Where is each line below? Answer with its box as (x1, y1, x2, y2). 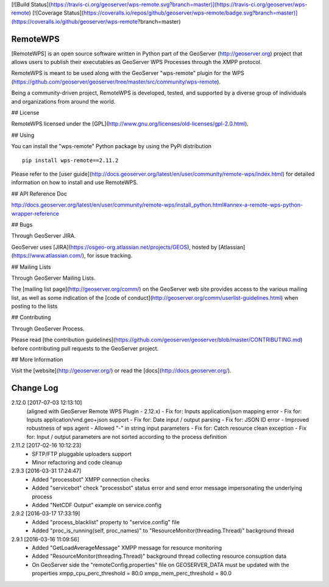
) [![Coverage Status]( (29, 9, 84, 16)
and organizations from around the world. (11, 98, 116, 105)
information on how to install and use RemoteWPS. (11, 179, 138, 186)
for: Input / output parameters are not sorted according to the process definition (26, 433, 227, 440)
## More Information (11, 356, 63, 363)
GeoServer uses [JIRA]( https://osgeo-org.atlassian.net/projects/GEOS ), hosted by (11, 243, 218, 251)
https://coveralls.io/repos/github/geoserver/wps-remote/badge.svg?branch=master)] (83, 9, 298, 16)
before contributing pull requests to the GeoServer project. (11, 344, 159, 352)
